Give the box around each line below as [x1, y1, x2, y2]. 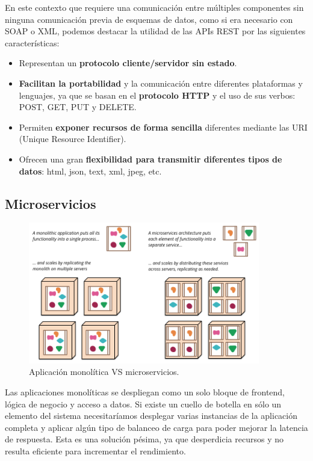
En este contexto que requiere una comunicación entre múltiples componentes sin [5, 1, 304, 13]
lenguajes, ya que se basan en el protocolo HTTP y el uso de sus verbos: [19, 88, 296, 101]
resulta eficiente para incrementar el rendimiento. [5, 444, 186, 457]
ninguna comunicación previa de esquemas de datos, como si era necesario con [5, 13, 293, 25]
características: [5, 36, 60, 49]
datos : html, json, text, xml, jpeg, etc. [19, 164, 162, 177]
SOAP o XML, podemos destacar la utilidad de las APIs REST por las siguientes [5, 25, 306, 37]
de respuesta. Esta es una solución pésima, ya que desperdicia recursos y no [5, 433, 284, 445]
